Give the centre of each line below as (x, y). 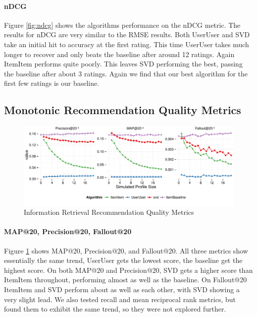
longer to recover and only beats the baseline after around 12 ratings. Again (119, 54)
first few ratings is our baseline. (52, 83)
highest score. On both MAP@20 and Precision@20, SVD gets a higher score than (128, 270)
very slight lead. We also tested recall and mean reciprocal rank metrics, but (120, 299)
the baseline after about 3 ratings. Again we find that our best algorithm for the (126, 73)
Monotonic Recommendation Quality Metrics (123, 110)
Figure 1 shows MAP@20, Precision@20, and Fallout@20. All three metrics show (126, 250)
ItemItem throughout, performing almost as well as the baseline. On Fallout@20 (126, 280)
